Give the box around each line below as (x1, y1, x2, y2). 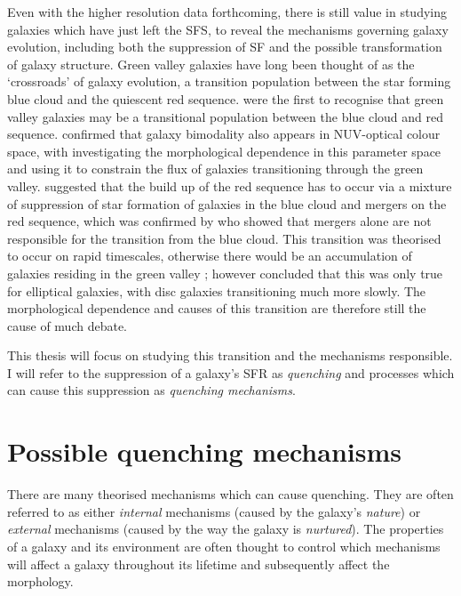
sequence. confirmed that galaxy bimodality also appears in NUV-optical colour (7, 125, 441, 143)
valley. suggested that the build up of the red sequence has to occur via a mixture (7, 176, 452, 195)
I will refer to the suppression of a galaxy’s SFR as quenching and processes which (7, 363, 455, 382)
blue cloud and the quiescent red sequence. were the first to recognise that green (7, 89, 444, 108)
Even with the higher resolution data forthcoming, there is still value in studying (7, 3, 447, 20)
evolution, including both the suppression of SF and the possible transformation (7, 37, 442, 56)
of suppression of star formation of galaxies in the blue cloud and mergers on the (7, 194, 447, 213)
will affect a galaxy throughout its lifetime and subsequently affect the (7, 554, 390, 573)
